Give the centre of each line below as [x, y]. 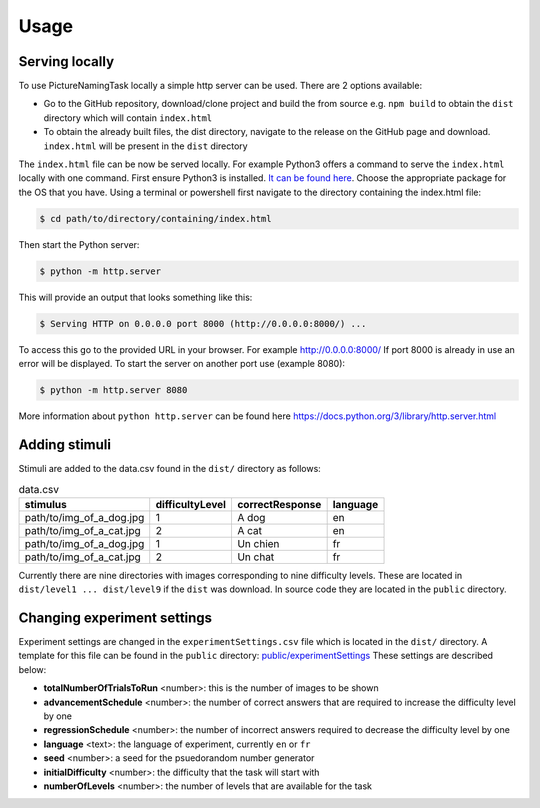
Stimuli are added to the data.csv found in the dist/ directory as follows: [170, 468]
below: [32, 669]
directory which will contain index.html [128, 117]
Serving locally [66, 61]
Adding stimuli [65, 444]
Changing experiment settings [115, 617]
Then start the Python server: [79, 244]
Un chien [258, 543]
